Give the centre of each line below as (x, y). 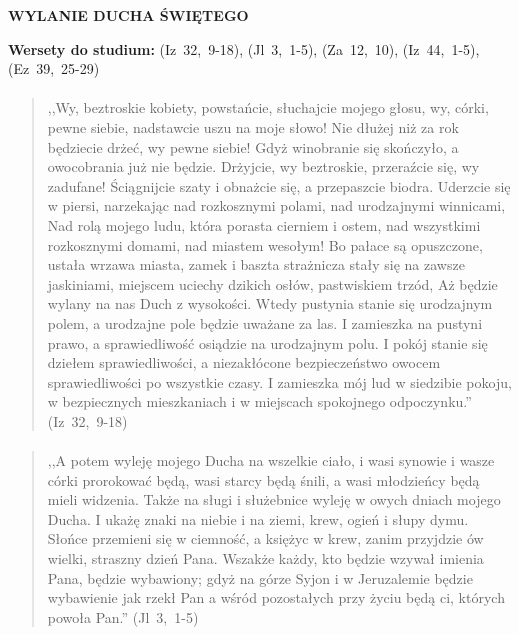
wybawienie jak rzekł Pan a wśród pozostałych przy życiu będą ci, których (276, 597)
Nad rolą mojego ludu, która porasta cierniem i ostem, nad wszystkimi (264, 224)
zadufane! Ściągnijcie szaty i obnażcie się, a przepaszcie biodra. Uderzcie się (279, 185)
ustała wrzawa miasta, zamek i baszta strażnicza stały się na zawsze (256, 264)
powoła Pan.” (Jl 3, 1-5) (123, 616)
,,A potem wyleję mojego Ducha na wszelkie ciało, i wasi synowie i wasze (271, 460)
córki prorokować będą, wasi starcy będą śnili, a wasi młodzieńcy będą (263, 479)
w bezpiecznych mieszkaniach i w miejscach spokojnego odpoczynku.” (259, 401)
